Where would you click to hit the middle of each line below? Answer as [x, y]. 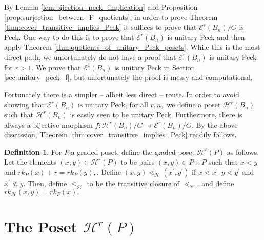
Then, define [47, 183]
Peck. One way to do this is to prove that [69, 37]
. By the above [215, 124]
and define [218, 183]
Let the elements [30, 162]
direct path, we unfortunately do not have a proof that [90, 57]
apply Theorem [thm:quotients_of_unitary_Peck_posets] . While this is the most [132, 47]
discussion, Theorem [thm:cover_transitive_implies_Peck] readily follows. [120, 135]
